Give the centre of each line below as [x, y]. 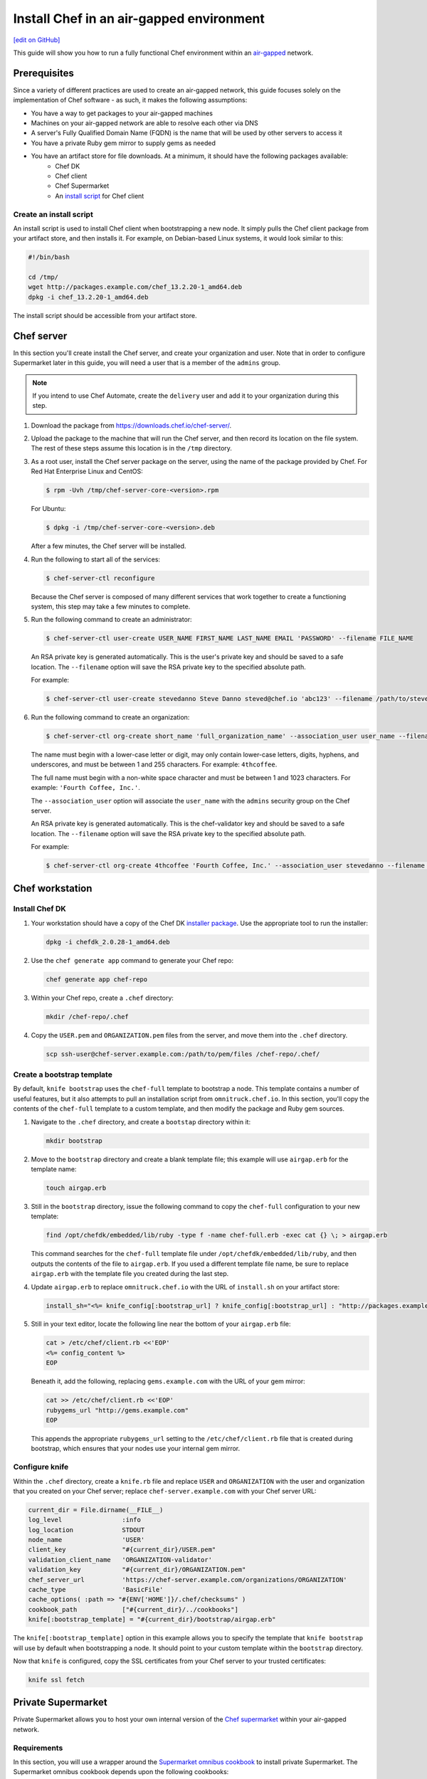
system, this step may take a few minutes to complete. [111, 606]
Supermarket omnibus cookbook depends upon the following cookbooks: [121, 1772]
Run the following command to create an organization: [110, 717]
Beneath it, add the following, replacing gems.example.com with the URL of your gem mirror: [168, 1381]
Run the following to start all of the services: [95, 559]
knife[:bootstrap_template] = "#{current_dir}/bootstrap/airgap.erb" [152, 1620]
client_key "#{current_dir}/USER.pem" [122, 1550]
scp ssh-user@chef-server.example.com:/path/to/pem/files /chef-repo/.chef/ [183, 1054]
